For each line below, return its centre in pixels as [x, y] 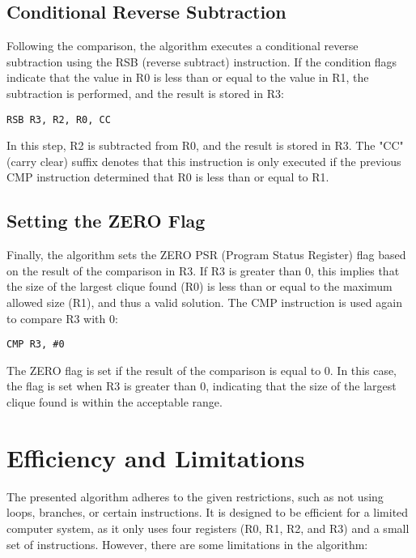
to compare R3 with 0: [62, 318]
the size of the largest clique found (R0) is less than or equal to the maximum [200, 286]
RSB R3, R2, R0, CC [59, 119]
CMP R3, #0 [36, 345]
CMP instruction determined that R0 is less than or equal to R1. [168, 177]
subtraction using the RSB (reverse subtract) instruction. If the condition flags [202, 61]
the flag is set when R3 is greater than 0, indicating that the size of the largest [202, 386]
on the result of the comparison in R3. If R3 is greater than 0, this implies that [203, 270]
